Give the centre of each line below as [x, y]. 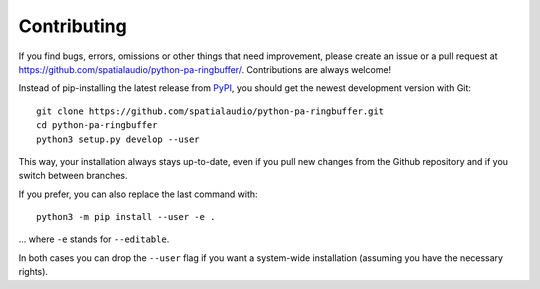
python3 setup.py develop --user [118, 139]
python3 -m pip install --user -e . [126, 217]
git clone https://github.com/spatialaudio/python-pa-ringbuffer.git [210, 111]
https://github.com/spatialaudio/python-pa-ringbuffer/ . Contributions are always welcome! [205, 69]
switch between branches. [73, 176]
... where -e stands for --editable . [94, 239]
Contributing [72, 26]
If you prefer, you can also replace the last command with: [138, 194]
